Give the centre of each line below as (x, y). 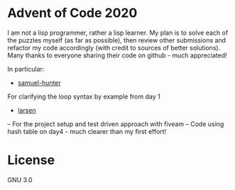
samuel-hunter (39, 82)
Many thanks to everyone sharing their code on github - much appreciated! (117, 55)
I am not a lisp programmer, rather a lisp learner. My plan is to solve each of (118, 33)
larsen (27, 110)
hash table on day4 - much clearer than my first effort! (87, 131)
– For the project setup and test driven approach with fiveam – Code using (116, 124)
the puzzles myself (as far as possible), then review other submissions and (116, 40)
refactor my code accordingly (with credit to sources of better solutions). (114, 47)
